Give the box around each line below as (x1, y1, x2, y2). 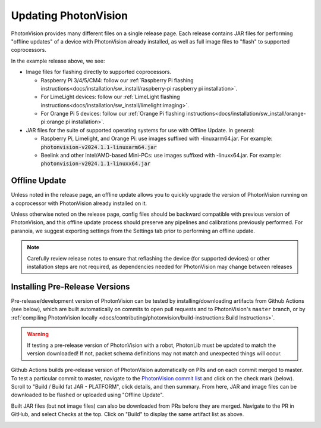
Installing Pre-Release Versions (11, 281, 130, 291)
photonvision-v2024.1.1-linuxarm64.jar (40, 144, 157, 150)
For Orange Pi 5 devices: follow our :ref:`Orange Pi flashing (40, 110, 185, 117)
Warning (27, 331, 49, 338)
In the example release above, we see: (11, 57, 105, 64)
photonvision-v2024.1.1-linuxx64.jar (40, 160, 151, 167)
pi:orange (40, 118, 65, 125)
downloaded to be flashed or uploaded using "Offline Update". (11, 391, 164, 399)
